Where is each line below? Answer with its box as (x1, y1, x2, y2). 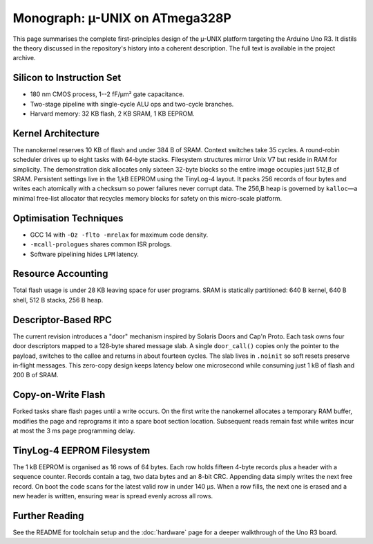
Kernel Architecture (12, 127, 100, 139)
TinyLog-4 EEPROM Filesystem (12, 444, 151, 456)
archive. (12, 54, 36, 62)
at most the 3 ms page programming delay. (12, 426, 135, 435)
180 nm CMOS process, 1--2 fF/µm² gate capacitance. (30, 90, 184, 98)
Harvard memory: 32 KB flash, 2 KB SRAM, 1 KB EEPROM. (30, 109, 195, 118)
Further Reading (12, 509, 84, 522)
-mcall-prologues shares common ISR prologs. (30, 240, 172, 248)
